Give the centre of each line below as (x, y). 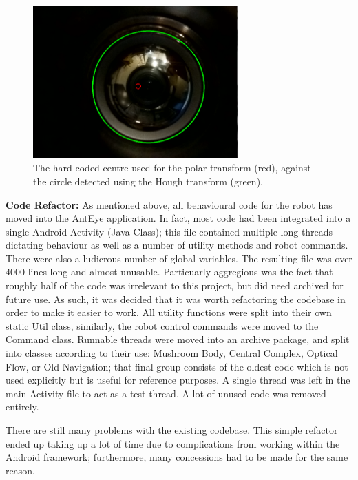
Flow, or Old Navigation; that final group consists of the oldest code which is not (177, 366)
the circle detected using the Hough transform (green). (148, 181)
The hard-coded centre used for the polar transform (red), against (172, 168)
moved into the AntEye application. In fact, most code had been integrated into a (178, 218)
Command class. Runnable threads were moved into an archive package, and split (178, 339)
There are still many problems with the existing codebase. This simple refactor (172, 430)
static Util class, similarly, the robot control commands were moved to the (162, 325)
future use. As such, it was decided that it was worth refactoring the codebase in (176, 299)
